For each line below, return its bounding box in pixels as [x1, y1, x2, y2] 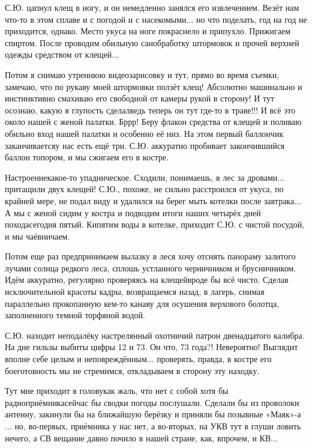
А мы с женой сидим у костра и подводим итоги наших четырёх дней [5, 206, 261, 219]
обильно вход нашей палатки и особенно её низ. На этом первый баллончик [5, 127, 284, 139]
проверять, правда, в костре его [157, 353, 272, 365]
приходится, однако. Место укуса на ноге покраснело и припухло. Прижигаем [5, 25, 291, 37]
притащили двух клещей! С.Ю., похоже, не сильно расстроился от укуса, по [5, 183, 284, 195]
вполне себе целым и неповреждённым [5, 353, 147, 365]
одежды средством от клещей [5, 48, 112, 61]
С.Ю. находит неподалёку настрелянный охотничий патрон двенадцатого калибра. [5, 328, 305, 341]
